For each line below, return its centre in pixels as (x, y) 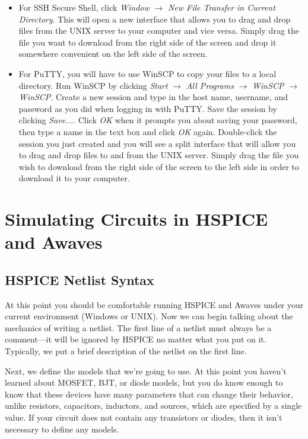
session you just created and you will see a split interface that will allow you (157, 143)
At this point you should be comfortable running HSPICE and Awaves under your (154, 304)
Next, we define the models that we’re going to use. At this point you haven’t (146, 371)
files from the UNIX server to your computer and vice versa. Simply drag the (159, 31)
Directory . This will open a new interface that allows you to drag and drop (155, 19)
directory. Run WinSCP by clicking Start (93, 85)
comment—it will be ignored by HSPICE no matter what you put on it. (136, 339)
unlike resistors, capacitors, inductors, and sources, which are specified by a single (153, 406)
